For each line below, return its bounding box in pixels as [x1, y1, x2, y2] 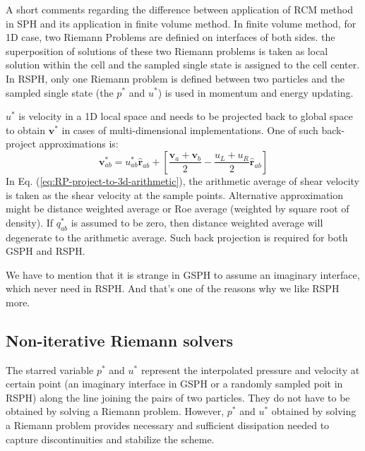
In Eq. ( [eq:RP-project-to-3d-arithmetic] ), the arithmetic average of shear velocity [6, 173, 359, 188]
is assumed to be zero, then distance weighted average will [71, 215, 323, 229]
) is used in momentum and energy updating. [157, 85, 354, 100]
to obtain [6, 122, 46, 137]
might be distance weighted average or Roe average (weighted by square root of [6, 201, 349, 216]
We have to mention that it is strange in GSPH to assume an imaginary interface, [6, 267, 360, 282]
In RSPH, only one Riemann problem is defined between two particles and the [6, 71, 345, 85]
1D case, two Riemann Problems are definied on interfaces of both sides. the [6, 30, 335, 44]
